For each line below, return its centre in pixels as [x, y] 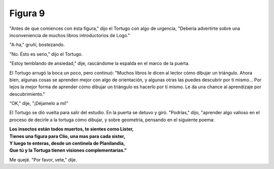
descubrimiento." [27, 94]
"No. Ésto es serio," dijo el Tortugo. [46, 54]
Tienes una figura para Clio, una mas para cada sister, [67, 136]
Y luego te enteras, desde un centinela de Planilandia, [67, 143]
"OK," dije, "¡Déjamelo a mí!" [39, 104]
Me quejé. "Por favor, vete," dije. [43, 159]
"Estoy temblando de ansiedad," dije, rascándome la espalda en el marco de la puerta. [99, 63]
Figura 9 [27, 13]
